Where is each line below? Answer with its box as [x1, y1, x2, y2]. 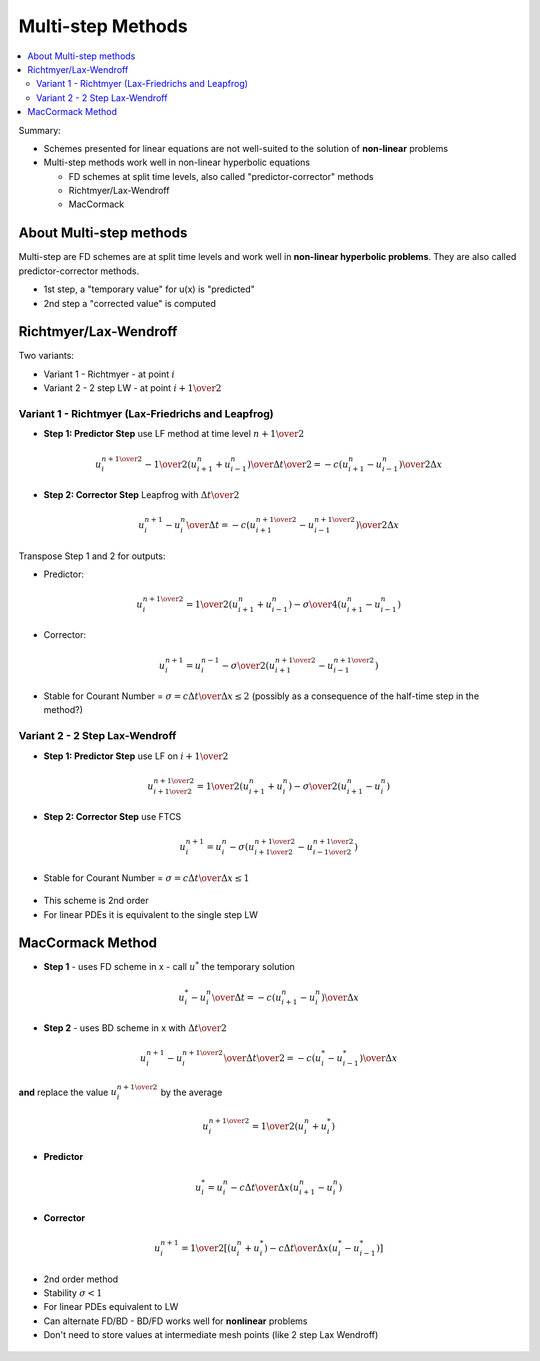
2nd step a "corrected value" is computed [43, 297, 217, 309]
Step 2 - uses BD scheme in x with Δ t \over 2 [43, 1022, 227, 1034]
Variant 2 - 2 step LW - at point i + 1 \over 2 [43, 382, 222, 394]
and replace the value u [18, 1086, 117, 1098]
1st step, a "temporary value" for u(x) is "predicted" [43, 283, 255, 295]
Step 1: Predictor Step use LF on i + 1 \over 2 [43, 750, 229, 762]
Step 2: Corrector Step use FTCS [43, 811, 182, 823]
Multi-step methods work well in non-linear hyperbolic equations [43, 156, 310, 169]
